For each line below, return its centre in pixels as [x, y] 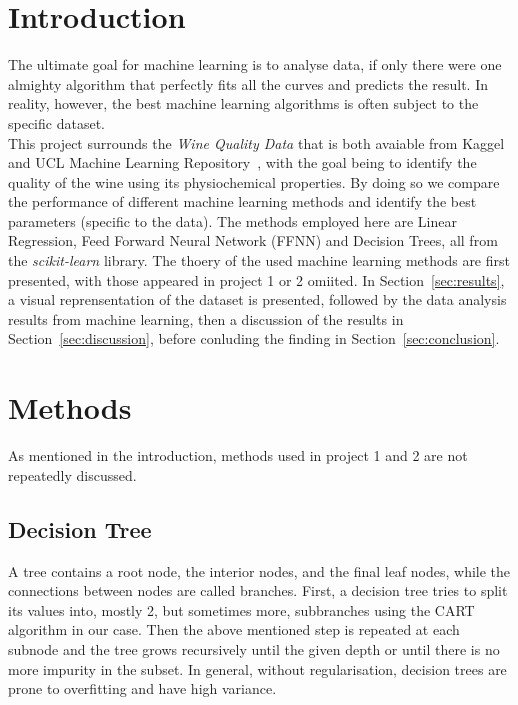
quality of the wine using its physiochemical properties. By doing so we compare [254, 181]
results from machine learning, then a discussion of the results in [206, 318]
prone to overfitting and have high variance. [142, 688]
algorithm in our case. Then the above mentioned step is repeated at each [234, 629]
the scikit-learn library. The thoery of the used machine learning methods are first [259, 260]
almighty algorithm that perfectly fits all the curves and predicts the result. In [248, 83]
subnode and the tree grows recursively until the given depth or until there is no [254, 648]
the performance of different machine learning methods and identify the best [242, 201]
